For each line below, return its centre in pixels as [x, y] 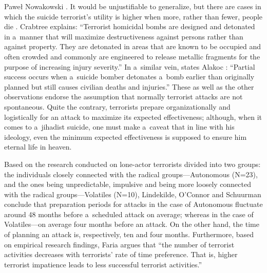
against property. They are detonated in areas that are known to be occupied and [133, 46]
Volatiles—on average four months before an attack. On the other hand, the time [132, 224]
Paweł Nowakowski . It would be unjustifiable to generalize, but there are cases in [133, 6]
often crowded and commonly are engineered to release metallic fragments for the [132, 56]
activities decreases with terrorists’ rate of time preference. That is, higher [121, 254]
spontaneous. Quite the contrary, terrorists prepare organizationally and [117, 106]
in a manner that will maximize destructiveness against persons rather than [124, 36]
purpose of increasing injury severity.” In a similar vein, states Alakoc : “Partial [130, 66]
